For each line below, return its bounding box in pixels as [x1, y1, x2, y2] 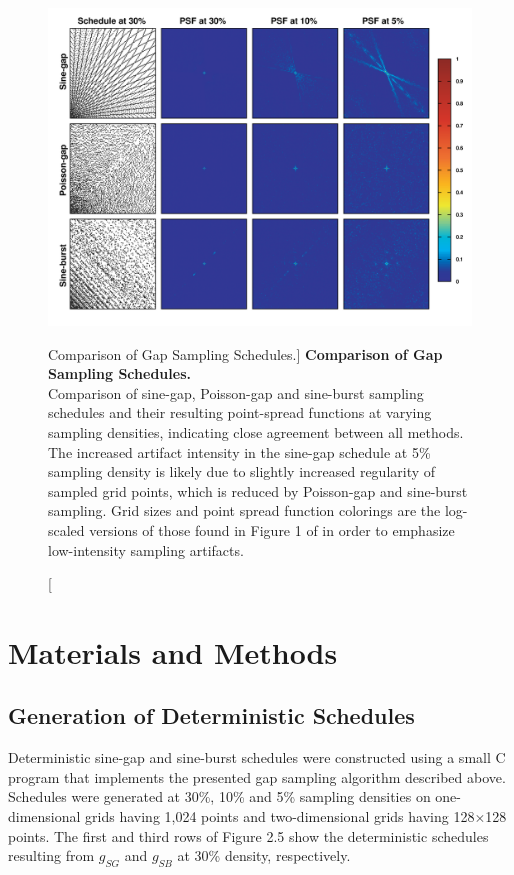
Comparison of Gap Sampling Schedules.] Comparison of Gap [48, 343, 443, 364]
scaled [48, 519, 85, 540]
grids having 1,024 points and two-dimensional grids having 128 [85, 806, 475, 827]
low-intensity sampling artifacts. [48, 539, 244, 560]
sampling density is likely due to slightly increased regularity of [48, 461, 436, 482]
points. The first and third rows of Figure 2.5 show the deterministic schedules [8, 825, 489, 846]
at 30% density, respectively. [177, 845, 351, 866]
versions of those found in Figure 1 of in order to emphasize [89, 519, 455, 540]
